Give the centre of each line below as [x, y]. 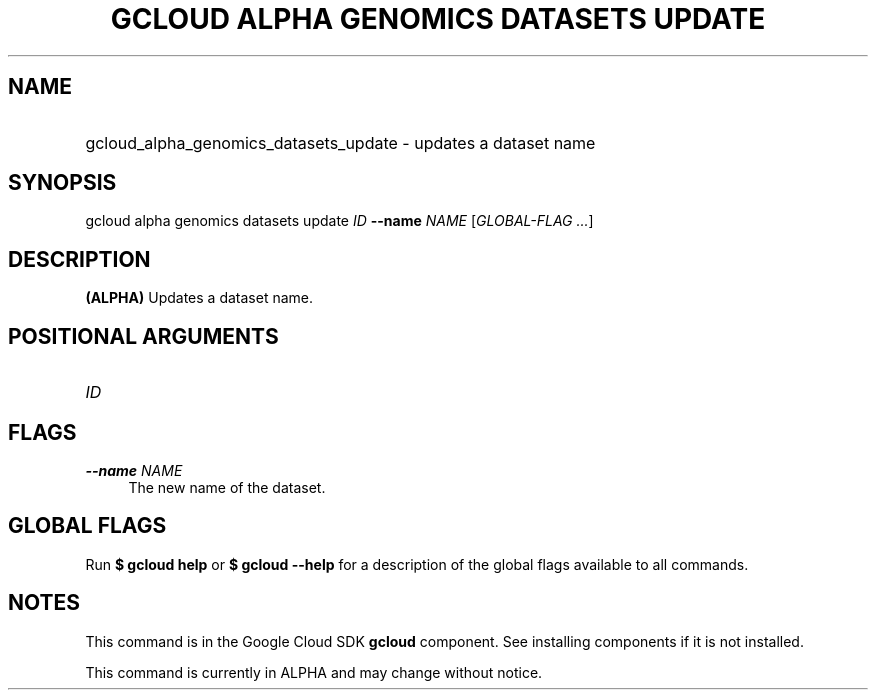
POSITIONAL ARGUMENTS [143, 336]
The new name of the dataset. [227, 487]
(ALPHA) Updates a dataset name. [199, 298]
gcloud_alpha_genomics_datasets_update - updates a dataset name [340, 142]
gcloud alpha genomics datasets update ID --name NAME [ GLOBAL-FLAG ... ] [339, 221]
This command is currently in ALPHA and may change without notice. [314, 672]
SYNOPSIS [62, 183]
